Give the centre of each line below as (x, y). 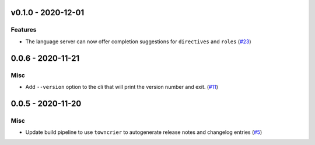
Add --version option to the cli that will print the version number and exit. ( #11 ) (122, 87)
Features (24, 30)
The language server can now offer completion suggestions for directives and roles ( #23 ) (138, 42)
